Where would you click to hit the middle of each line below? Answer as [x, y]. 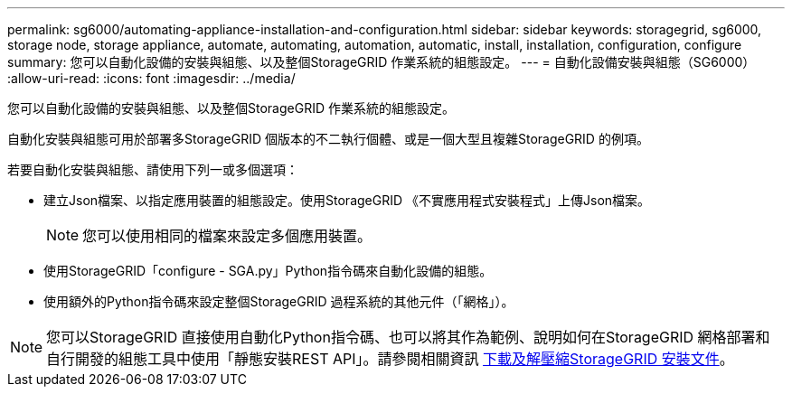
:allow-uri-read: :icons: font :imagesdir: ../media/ [151, 78]
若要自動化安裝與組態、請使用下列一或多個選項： [153, 169]
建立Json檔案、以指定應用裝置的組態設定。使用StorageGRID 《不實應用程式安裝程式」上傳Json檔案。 [347, 200]
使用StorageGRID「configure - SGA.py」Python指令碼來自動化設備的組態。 [268, 271]
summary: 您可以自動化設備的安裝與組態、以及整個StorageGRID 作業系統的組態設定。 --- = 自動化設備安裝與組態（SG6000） [382, 62]
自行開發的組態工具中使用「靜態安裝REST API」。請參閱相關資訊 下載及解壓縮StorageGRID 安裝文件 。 [390, 359]
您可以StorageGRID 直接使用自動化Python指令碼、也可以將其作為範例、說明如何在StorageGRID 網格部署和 [408, 337]
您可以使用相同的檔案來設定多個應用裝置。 [227, 236]
